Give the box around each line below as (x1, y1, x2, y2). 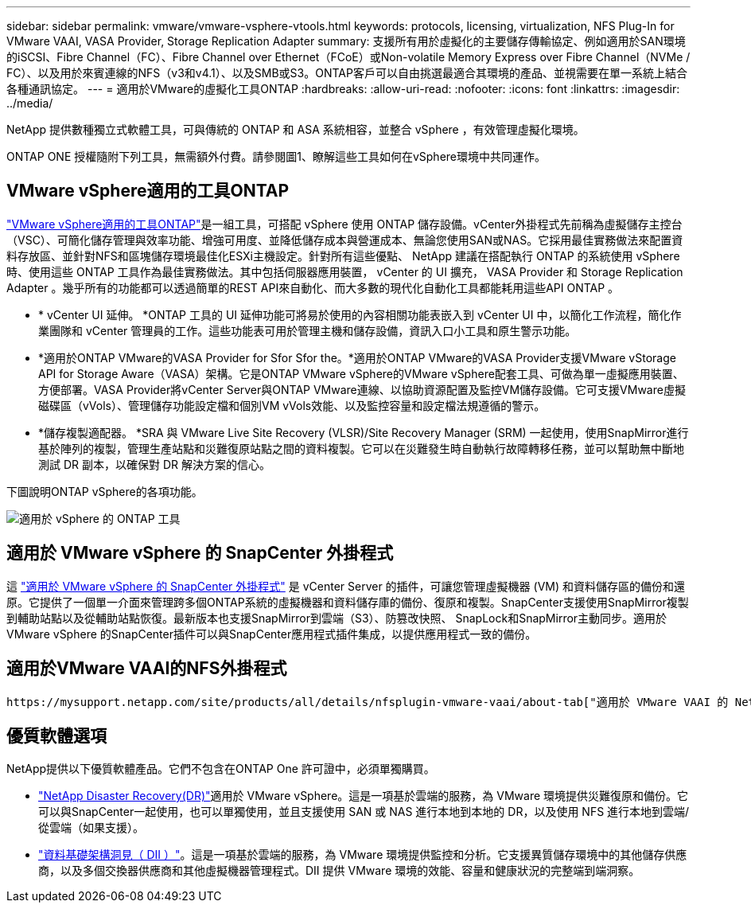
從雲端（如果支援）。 (38, 821, 144, 835)
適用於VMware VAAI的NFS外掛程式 (6, 658, 287, 679)
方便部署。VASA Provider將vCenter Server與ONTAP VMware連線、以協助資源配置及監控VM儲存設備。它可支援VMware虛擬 (38, 382, 686, 396)
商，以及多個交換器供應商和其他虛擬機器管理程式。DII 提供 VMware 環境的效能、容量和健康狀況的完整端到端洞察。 (38, 864, 640, 878)
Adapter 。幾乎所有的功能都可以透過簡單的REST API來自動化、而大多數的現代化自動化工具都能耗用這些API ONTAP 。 (6, 280, 620, 295)
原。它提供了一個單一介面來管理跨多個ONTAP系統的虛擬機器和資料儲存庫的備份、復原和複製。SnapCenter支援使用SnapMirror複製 (6, 595, 689, 609)
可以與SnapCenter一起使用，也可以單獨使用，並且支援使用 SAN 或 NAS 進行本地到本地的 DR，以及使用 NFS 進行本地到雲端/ (38, 805, 690, 819)
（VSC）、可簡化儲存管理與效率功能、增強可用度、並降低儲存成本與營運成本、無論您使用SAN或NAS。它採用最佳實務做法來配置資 (6, 232, 683, 247)
